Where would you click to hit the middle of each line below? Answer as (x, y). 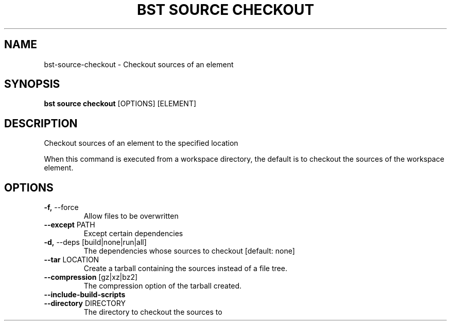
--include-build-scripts (85, 295)
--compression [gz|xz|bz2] (91, 277)
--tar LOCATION (72, 260)
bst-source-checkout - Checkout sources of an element (139, 64)
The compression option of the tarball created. (163, 286)
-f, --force (61, 207)
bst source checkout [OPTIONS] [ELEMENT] (120, 104)
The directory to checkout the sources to (153, 312)
